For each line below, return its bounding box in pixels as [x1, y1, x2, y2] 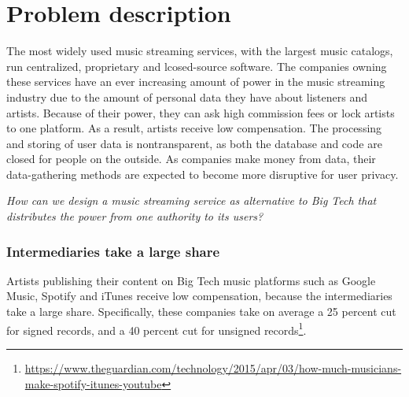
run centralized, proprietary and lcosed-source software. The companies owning [6, 58, 387, 74]
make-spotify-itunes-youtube [24, 375, 162, 391]
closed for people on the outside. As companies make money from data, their [6, 150, 376, 167]
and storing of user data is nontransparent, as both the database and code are [6, 135, 382, 151]
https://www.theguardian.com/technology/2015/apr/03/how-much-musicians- [24, 359, 402, 376]
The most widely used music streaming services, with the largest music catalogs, [6, 43, 393, 59]
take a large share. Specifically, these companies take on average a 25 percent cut [6, 303, 396, 320]
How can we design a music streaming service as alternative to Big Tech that [6, 192, 377, 209]
